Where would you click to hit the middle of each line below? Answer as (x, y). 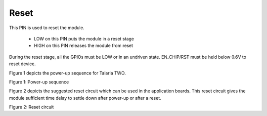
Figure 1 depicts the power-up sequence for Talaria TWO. (67, 73)
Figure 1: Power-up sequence (39, 82)
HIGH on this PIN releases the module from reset (84, 46)
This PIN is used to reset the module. (47, 28)
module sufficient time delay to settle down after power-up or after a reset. (85, 98)
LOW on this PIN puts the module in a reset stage (84, 39)
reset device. (22, 64)
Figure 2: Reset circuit (31, 107)
